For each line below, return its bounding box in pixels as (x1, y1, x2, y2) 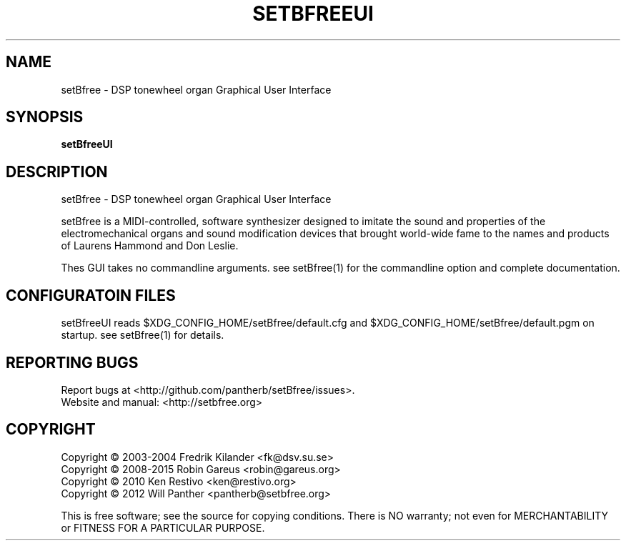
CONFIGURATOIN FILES (6, 286, 176, 304)
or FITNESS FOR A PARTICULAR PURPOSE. (61, 521, 265, 534)
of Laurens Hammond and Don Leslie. (61, 239, 239, 252)
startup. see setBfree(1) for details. (61, 329, 224, 342)
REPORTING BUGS (6, 353, 139, 372)
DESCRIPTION (6, 162, 108, 181)
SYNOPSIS (6, 108, 84, 126)
